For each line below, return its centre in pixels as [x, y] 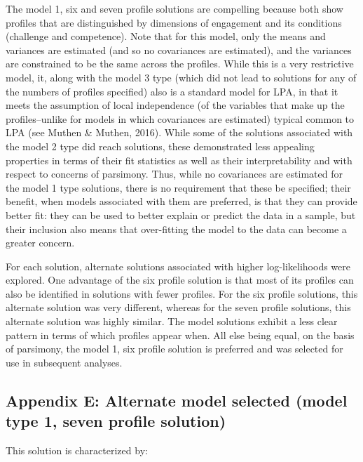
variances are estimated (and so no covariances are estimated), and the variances [179, 49]
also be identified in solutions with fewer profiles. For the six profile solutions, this [182, 293]
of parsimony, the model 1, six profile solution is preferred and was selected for [174, 349]
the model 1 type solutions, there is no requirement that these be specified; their [178, 187]
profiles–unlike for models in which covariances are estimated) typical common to [180, 118]
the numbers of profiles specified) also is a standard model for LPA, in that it [172, 91]
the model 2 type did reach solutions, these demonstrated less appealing [160, 146]
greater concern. [40, 243]
